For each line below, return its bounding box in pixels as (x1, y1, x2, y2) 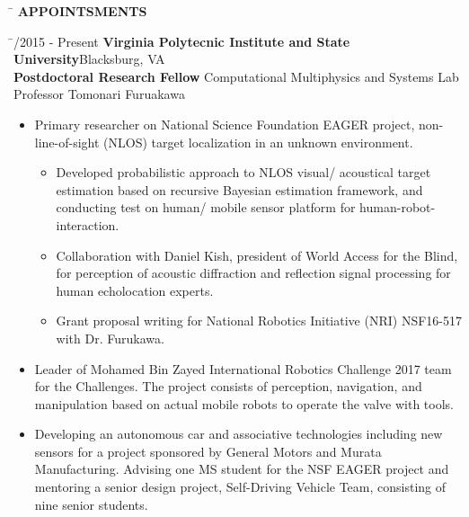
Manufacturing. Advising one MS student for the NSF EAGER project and (34, 459, 449, 478)
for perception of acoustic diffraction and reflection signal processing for (56, 263, 451, 282)
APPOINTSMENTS (17, 2, 147, 20)
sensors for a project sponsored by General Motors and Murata (34, 441, 382, 460)
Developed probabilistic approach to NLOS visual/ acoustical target (56, 163, 431, 182)
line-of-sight (34, 132, 100, 151)
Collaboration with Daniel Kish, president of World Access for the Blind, (56, 245, 458, 264)
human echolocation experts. (56, 281, 214, 299)
